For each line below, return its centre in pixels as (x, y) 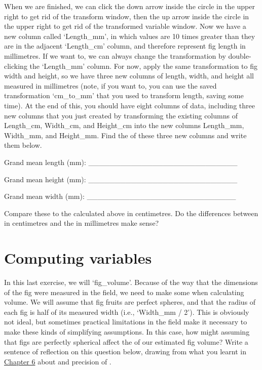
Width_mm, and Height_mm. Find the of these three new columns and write (125, 135)
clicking (16, 66)
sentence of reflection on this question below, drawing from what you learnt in (125, 352)
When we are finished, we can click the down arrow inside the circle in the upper (129, 6)
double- (240, 55)
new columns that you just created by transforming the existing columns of (121, 115)
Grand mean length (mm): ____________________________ (121, 162)
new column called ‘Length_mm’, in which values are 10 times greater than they (130, 36)
